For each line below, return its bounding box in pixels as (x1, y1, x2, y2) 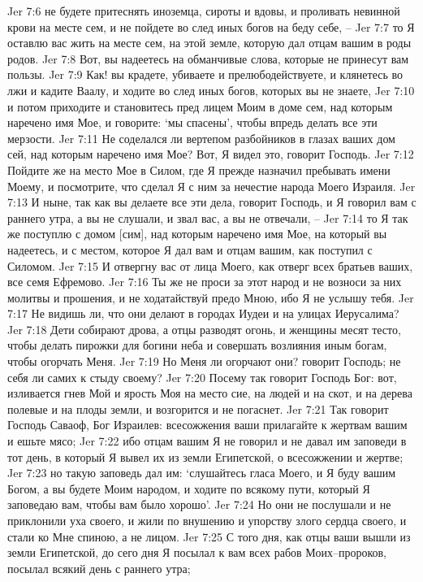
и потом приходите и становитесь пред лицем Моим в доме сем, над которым (7, 98, 393, 115)
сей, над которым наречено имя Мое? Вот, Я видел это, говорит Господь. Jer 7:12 (7, 145, 414, 163)
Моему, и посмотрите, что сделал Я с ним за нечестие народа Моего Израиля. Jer (7, 177, 416, 194)
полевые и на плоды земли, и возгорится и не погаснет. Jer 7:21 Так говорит (7, 400, 389, 417)
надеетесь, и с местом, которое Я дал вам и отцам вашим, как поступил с (7, 241, 373, 258)
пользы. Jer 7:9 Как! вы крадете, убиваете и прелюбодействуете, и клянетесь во (7, 66, 403, 83)
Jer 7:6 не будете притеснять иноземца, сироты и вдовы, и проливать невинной (7, 2, 400, 19)
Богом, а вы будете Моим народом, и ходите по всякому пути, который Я (7, 480, 370, 497)
